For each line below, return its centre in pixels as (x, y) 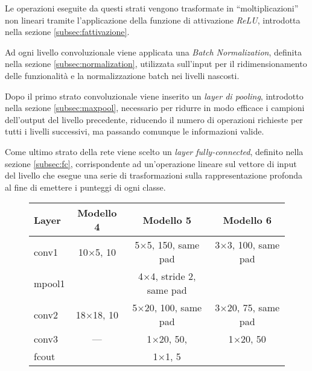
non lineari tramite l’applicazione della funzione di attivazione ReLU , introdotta (153, 20)
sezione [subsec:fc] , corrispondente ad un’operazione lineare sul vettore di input (151, 163)
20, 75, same (253, 308)
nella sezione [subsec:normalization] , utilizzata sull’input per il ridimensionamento (156, 64)
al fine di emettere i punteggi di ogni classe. (85, 187)
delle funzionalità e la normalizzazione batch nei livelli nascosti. (122, 75)
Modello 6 (247, 220)
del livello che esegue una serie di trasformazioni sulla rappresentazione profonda (154, 175)
